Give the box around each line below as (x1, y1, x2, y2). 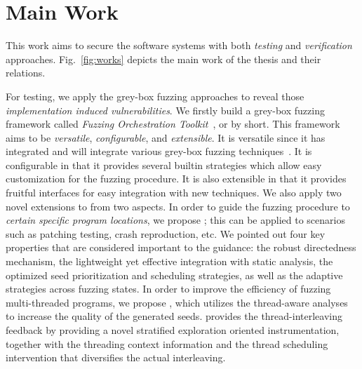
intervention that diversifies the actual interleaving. (6, 350, 226, 365)
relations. (6, 65, 46, 80)
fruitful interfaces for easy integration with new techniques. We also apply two (6, 185, 342, 200)
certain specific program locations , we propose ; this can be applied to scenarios (6, 213, 345, 227)
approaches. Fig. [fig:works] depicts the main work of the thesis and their (6, 51, 321, 66)
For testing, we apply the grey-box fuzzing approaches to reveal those (6, 88, 304, 103)
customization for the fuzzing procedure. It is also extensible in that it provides (6, 171, 347, 186)
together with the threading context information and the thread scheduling (6, 336, 328, 351)
